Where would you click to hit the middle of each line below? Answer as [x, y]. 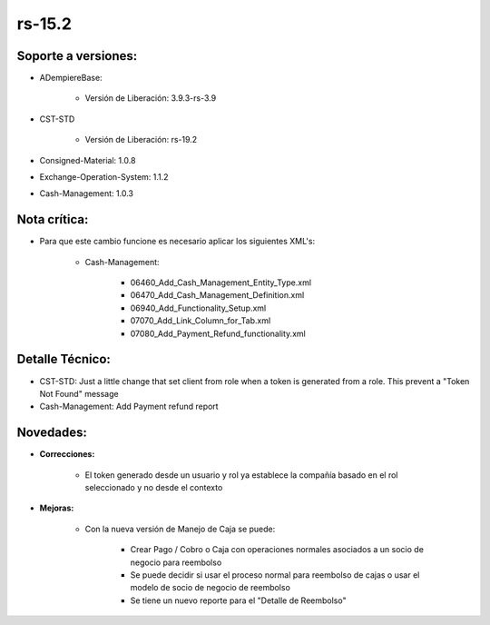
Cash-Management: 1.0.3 [86, 193]
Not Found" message [79, 393]
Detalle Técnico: [64, 359]
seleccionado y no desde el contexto [154, 488]
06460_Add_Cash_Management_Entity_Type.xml [221, 283]
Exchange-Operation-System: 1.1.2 [104, 177]
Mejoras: [57, 508]
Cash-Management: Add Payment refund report [129, 407]
